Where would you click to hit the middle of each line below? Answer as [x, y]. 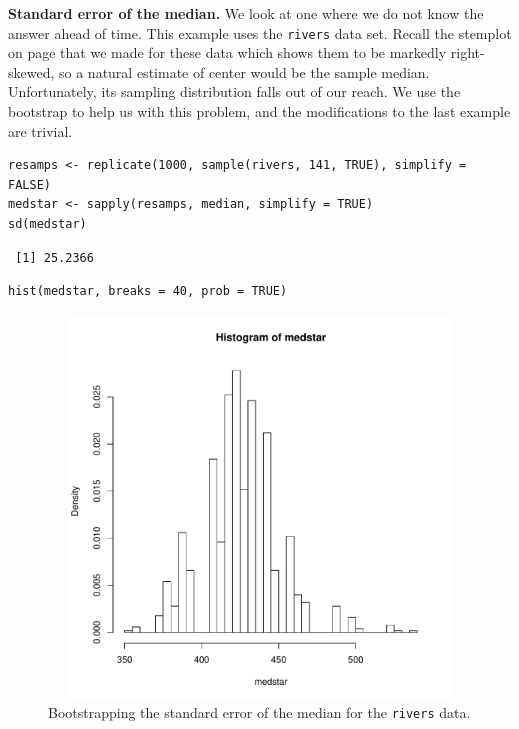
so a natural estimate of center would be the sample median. [244, 71]
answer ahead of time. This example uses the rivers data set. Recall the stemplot [260, 32]
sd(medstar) [47, 224]
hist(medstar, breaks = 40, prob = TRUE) [148, 291]
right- [467, 52]
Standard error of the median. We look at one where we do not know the [246, 13]
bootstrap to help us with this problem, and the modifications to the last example [259, 111]
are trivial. [40, 130]
